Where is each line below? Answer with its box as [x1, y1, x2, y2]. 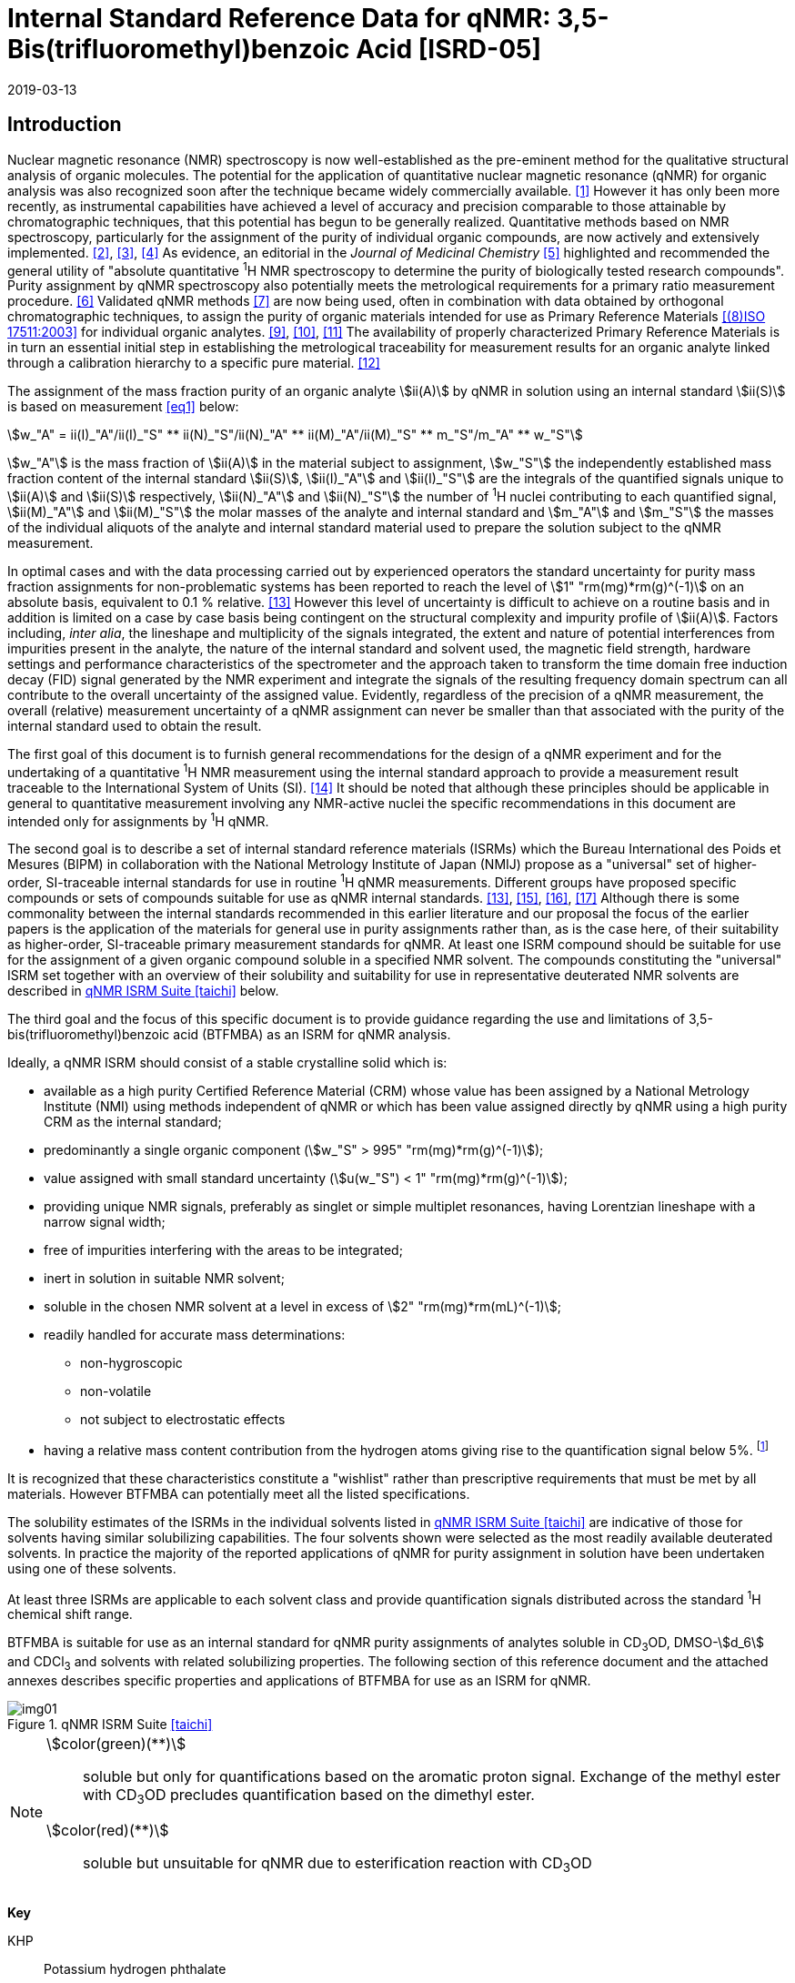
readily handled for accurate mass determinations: [44, 1326, 346, 1342]
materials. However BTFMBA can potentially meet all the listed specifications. [7, 1485, 470, 1502]
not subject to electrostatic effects [80, 1411, 286, 1427]
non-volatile [80, 1382, 152, 1399]
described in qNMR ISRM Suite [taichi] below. [7, 982, 279, 998]
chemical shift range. [7, 1606, 133, 1623]
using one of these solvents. [7, 1560, 176, 1576]
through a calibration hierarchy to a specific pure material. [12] [7, 355, 380, 371]
